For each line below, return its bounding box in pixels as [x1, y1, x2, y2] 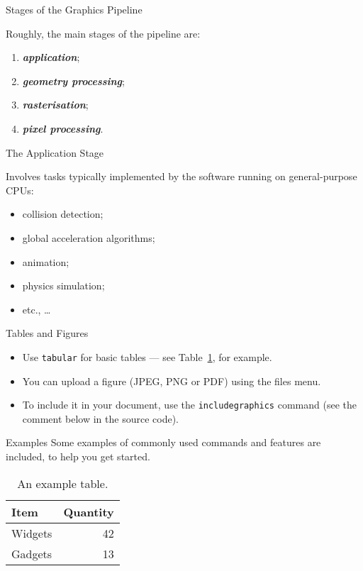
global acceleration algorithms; [22, 230, 155, 245]
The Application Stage [6, 145, 104, 160]
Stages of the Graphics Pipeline [6, 2, 143, 16]
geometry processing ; [22, 73, 125, 88]
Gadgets [11, 545, 52, 562]
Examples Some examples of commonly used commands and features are [6, 435, 321, 450]
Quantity [63, 503, 114, 520]
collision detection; [22, 206, 104, 221]
